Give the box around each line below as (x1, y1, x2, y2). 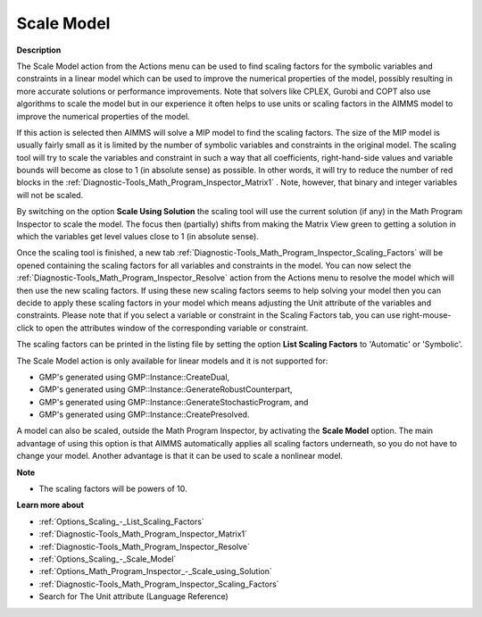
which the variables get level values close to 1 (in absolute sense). (16, 231, 259, 242)
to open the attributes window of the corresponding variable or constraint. (36, 322, 309, 333)
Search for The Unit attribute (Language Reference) (38, 591, 229, 602)
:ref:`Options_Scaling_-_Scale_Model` (38, 554, 177, 564)
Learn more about (16, 500, 85, 511)
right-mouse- (402, 310, 452, 321)
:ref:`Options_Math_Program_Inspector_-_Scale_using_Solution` (38, 566, 272, 577)
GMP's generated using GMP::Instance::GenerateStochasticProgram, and (38, 396, 309, 407)
